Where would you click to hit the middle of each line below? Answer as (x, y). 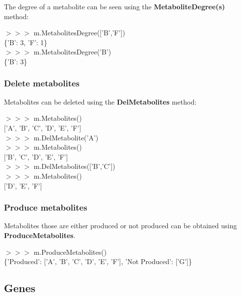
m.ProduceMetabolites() (70, 252)
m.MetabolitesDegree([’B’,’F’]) (79, 33)
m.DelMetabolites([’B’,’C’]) (74, 166)
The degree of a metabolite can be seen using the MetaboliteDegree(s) (115, 6)
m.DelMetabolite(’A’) (66, 137)
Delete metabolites (42, 83)
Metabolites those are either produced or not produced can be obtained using (120, 226)
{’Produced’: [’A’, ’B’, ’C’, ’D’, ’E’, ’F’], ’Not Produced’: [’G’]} (98, 261)
